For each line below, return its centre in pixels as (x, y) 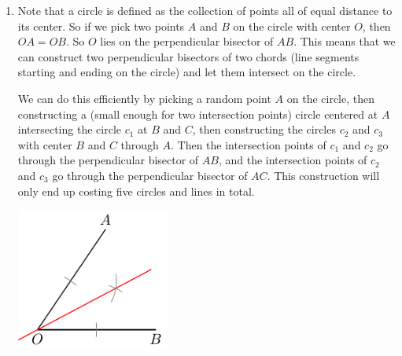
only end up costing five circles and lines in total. (136, 191)
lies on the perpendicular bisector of (187, 41)
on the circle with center (292, 26)
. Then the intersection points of (249, 144)
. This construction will (323, 175)
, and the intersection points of (293, 160)
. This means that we (345, 41)
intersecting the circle (69, 129)
